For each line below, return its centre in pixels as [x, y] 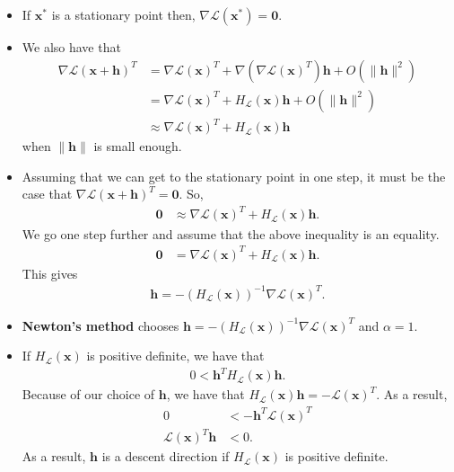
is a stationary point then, [123, 14]
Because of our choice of [88, 394]
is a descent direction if [166, 456]
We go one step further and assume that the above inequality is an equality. [231, 233]
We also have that [71, 47]
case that [47, 194]
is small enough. [138, 146]
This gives [50, 273]
